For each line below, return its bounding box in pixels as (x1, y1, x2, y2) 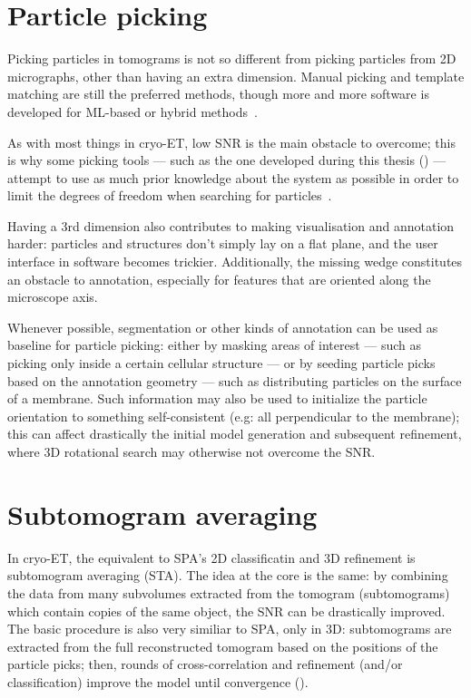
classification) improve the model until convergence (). (7, 672, 309, 691)
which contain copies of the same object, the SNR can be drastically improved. (7, 601, 446, 620)
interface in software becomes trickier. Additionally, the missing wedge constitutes (7, 252, 463, 271)
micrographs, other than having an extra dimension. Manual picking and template (7, 66, 465, 85)
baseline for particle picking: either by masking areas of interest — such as (7, 335, 422, 354)
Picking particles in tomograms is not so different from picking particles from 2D (7, 49, 456, 68)
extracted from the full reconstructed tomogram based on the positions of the (7, 636, 438, 655)
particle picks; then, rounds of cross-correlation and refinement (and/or (7, 654, 403, 674)
